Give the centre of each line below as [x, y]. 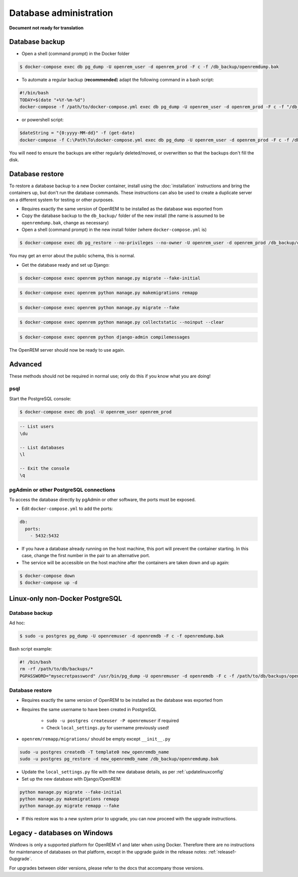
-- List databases [42, 447]
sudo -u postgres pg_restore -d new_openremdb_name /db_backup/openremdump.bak [119, 759]
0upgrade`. [21, 859]
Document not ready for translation [46, 28]
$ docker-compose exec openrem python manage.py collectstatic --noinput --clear [122, 322]
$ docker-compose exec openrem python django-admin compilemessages [105, 337]
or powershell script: [43, 120]
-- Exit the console [44, 468]
